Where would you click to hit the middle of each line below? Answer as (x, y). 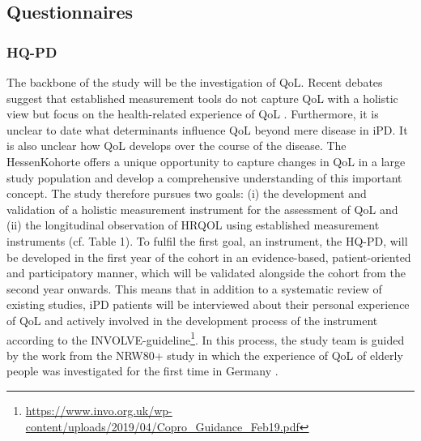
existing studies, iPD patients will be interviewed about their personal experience (208, 304)
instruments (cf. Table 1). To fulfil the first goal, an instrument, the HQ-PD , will (207, 240)
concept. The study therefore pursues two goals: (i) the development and (187, 193)
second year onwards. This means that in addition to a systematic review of (194, 288)
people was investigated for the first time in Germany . (142, 371)
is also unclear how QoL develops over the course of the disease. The (176, 146)
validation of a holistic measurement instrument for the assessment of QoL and (202, 209)
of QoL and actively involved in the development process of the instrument (192, 320)
